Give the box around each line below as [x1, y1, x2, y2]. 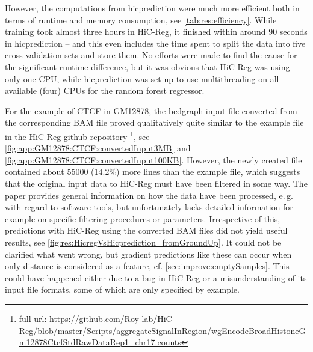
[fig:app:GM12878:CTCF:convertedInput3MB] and [5, 142, 191, 154]
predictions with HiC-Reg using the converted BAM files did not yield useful [5, 224, 288, 237]
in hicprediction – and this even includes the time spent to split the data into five [5, 37, 306, 49]
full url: [19, 312, 47, 324]
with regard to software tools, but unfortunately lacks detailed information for [5, 201, 293, 213]
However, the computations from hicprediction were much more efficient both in [5, 2, 300, 14]
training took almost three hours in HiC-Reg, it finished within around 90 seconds [5, 25, 308, 38]
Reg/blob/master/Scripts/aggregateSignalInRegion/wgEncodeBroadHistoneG [19, 324, 306, 336]
